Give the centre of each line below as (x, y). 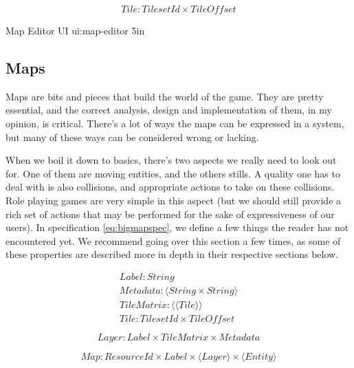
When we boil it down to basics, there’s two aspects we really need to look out (171, 160)
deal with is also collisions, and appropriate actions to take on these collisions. (170, 187)
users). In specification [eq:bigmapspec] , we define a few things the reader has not (177, 227)
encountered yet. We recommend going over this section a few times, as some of (173, 240)
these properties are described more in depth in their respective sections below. (172, 254)
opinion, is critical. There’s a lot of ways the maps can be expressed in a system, (175, 123)
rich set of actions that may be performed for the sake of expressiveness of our (170, 214)
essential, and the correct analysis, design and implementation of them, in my (169, 110)
